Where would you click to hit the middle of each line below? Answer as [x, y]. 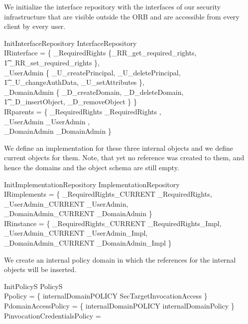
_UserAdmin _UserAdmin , [47, 121]
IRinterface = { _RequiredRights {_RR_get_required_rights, [100, 53]
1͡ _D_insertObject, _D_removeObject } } [70, 102]
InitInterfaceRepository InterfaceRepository [70, 43]
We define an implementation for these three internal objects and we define [119, 148]
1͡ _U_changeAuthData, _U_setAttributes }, [74, 82]
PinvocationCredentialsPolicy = [53, 315]
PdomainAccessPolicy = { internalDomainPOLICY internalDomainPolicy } [119, 306]
